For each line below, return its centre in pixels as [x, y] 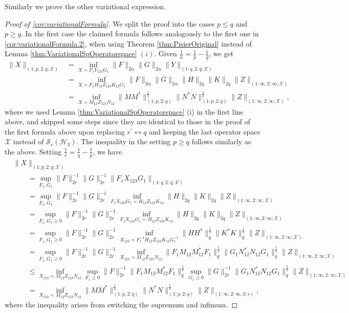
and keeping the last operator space [205, 131]
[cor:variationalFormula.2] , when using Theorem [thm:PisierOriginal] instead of [128, 43]
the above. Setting [33, 151]
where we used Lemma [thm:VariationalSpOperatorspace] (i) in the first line [124, 111]
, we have [107, 151]
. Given [166, 53]
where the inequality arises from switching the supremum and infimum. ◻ [121, 305]
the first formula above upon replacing [65, 131]
